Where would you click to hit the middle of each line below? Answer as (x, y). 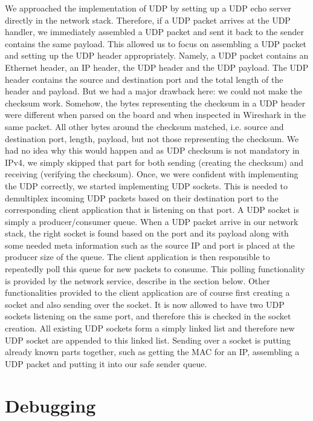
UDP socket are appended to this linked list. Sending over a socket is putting (148, 340)
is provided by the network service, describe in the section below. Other (137, 280)
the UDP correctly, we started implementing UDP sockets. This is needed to (146, 185)
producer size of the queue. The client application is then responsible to (137, 257)
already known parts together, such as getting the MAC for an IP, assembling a (152, 352)
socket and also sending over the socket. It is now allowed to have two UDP (145, 304)
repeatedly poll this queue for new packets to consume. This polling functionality (155, 269)
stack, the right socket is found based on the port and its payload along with (147, 233)
